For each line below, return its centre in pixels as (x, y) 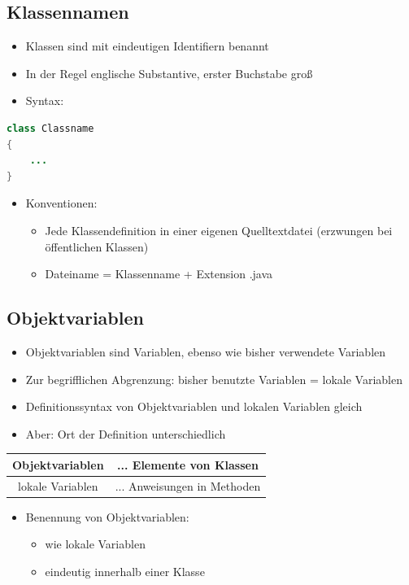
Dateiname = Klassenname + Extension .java (159, 274)
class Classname (50, 128)
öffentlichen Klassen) (97, 246)
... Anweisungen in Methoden (188, 485)
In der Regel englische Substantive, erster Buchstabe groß (169, 73)
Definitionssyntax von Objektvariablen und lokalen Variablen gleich (194, 406)
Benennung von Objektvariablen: (107, 516)
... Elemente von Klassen (188, 464)
